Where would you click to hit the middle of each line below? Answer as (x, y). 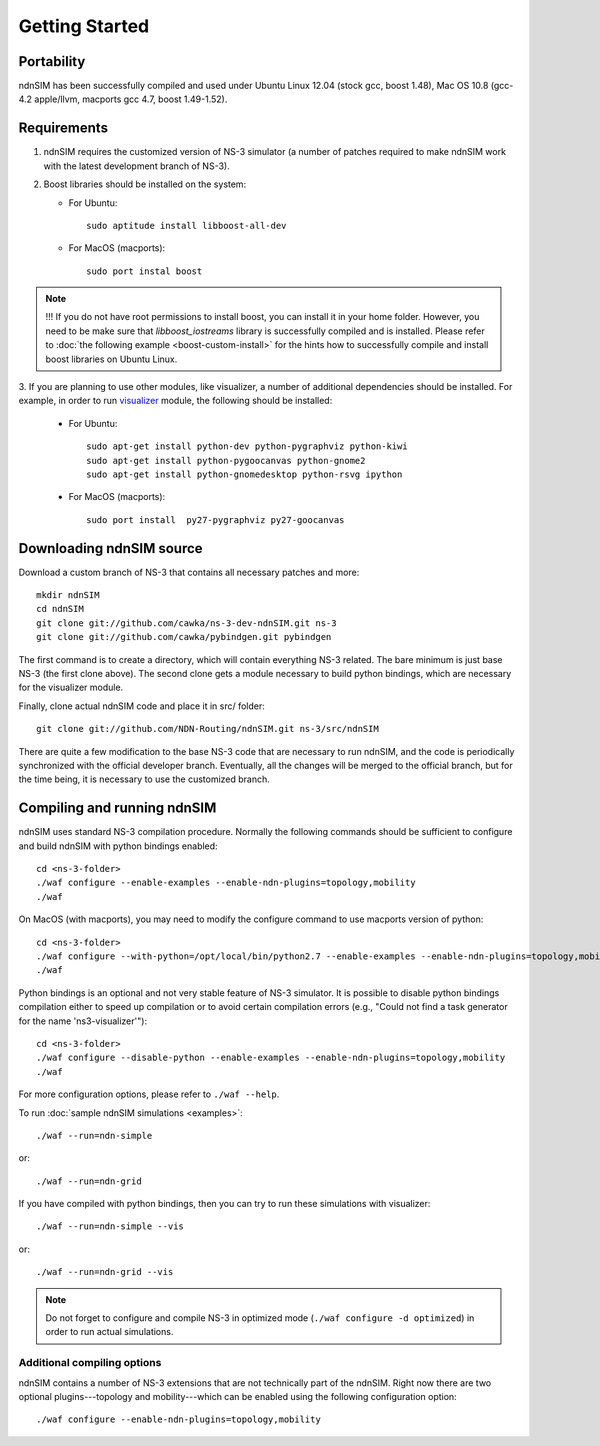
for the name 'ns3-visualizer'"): (83, 1021)
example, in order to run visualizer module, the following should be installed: (175, 401)
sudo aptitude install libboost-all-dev (186, 225)
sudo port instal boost (144, 271)
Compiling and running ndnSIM (117, 808)
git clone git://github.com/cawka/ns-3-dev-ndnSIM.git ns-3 (186, 623)
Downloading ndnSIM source (111, 548)
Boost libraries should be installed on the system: (145, 184)
